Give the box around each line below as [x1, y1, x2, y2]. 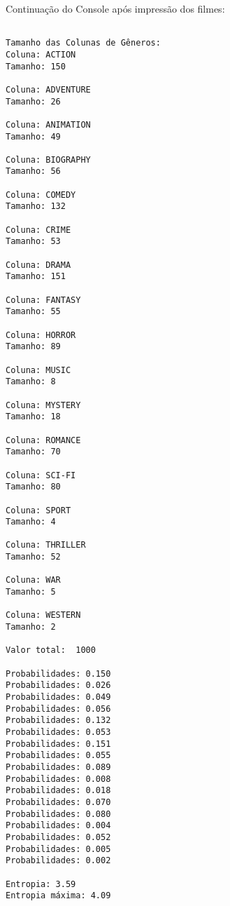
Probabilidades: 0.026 [6, 680, 111, 691]
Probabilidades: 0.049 [6, 692, 111, 702]
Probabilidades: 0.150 [6, 668, 111, 679]
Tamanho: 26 [6, 96, 61, 107]
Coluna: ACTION [6, 49, 76, 60]
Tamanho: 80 [6, 482, 61, 492]
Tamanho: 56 [6, 166, 61, 177]
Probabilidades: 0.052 [6, 832, 111, 842]
